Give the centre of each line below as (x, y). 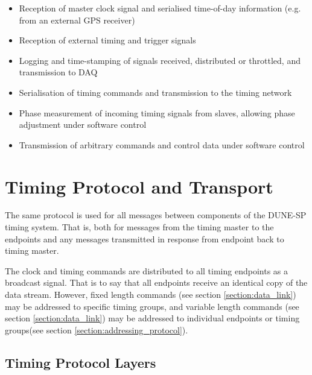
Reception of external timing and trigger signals (107, 40)
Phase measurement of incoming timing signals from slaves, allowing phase (157, 112)
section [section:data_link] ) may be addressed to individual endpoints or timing (152, 318)
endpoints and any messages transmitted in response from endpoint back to (145, 238)
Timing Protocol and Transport (139, 186)
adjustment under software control (83, 124)
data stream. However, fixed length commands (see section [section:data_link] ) (151, 295)
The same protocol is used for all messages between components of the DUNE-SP (156, 215)
